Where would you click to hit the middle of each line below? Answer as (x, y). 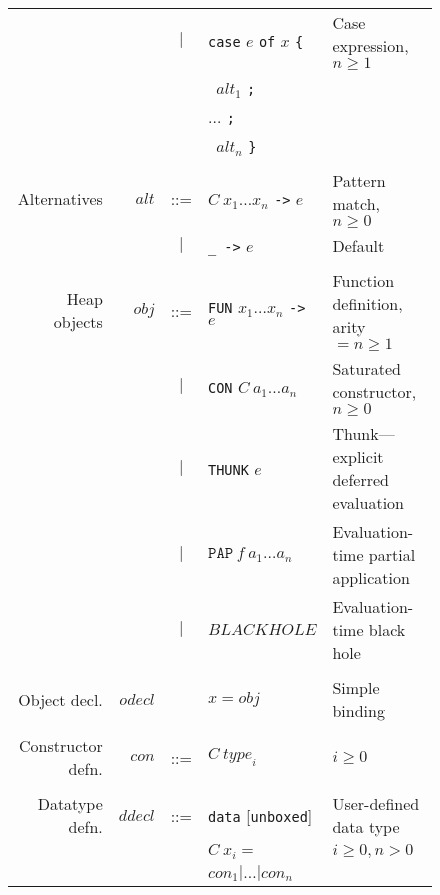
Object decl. (60, 699)
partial (392, 554)
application (371, 577)
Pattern (359, 180)
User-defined (376, 803)
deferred (360, 479)
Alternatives (60, 198)
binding (358, 710)
